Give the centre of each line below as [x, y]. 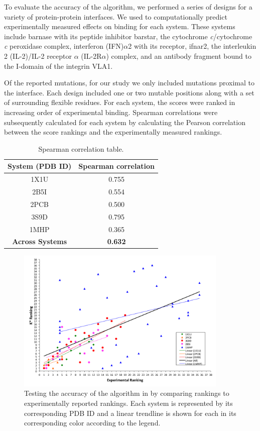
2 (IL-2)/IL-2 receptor [38, 56]
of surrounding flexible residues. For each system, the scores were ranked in [120, 102]
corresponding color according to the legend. [92, 423]
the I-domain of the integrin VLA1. [58, 66]
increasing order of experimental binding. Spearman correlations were [111, 112]
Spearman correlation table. [81, 148]
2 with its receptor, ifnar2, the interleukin [192, 46]
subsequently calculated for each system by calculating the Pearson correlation [125, 122]
